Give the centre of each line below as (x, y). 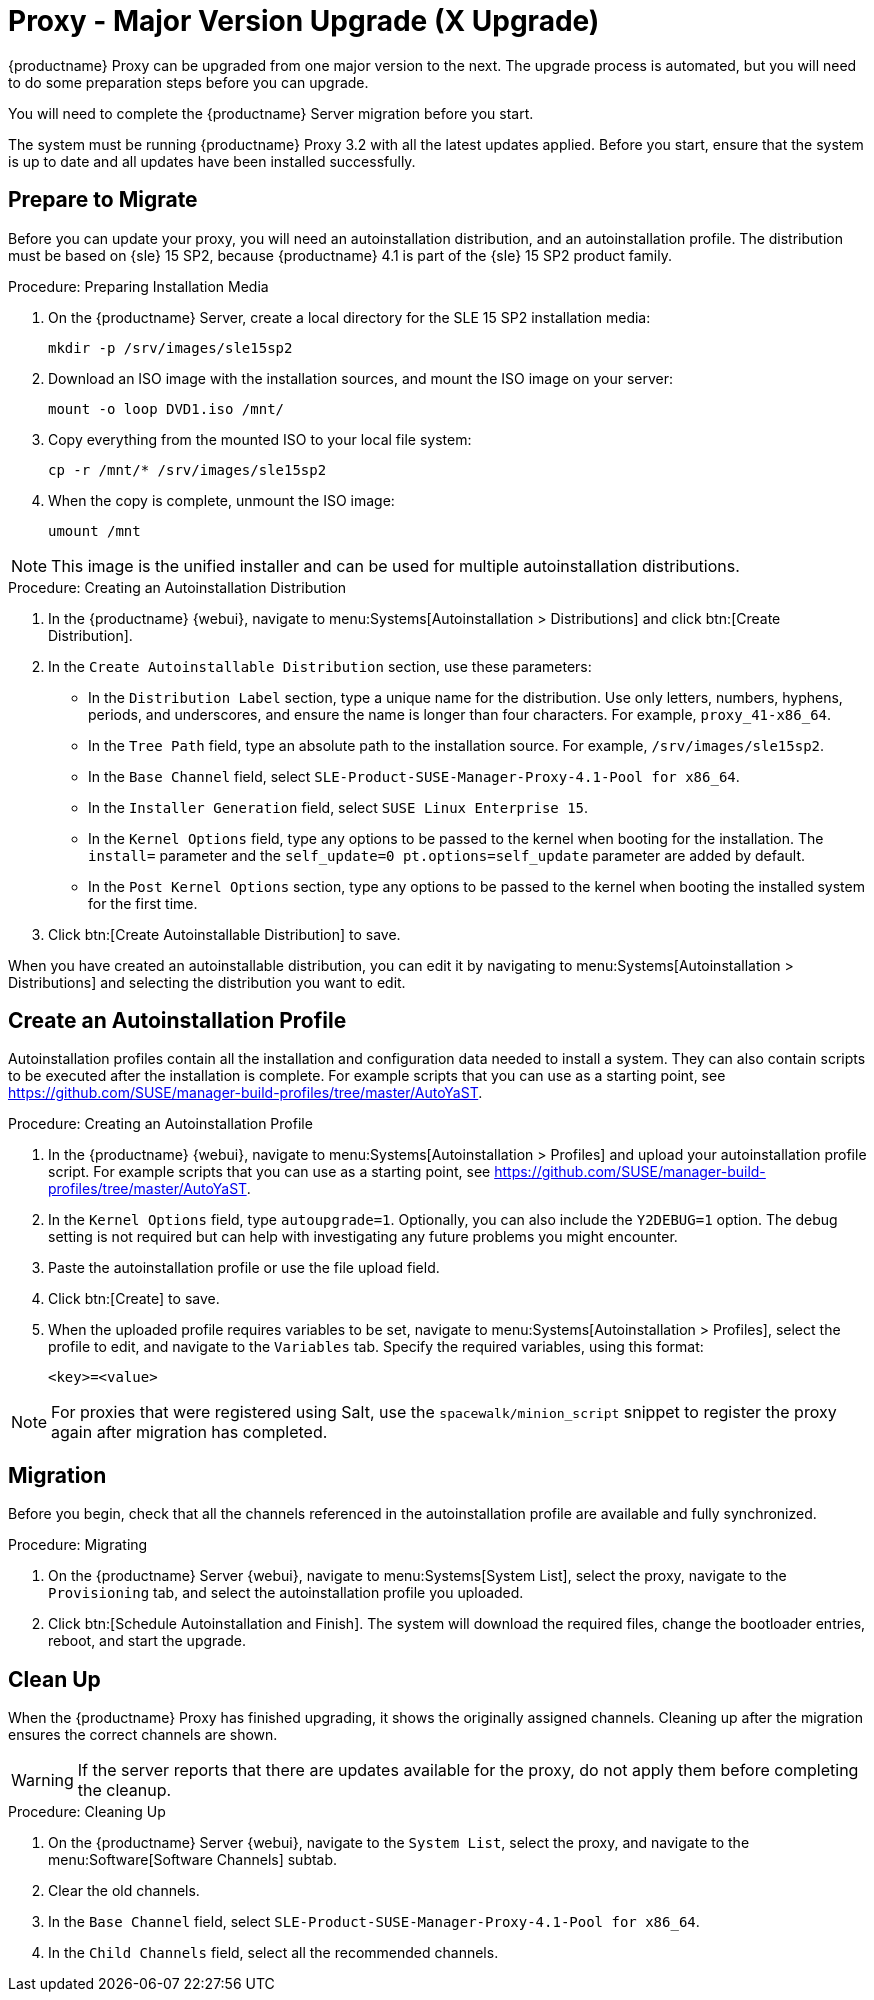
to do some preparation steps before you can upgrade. (188, 82)
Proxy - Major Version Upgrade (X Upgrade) (304, 21)
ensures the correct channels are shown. (143, 1735)
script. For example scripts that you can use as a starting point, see (269, 1172)
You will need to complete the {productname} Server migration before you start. (271, 113)
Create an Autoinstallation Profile (177, 1021)
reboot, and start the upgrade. (147, 1641)
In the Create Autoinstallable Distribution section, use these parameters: (320, 666)
